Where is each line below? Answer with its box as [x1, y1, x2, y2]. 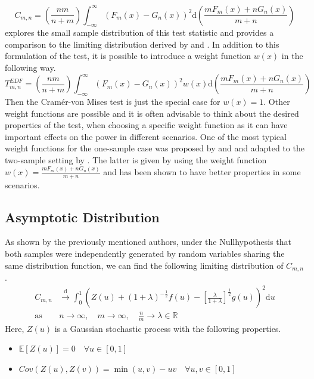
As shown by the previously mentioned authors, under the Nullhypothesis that [5, 235, 291, 248]
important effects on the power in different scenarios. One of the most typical [5, 130, 287, 142]
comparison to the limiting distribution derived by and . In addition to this [5, 38, 279, 50]
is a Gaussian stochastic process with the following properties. [54, 322, 281, 334]
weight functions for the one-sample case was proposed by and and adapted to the [5, 142, 304, 154]
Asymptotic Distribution [5, 207, 160, 226]
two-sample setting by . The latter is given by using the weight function [5, 153, 267, 166]
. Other [263, 95, 290, 107]
